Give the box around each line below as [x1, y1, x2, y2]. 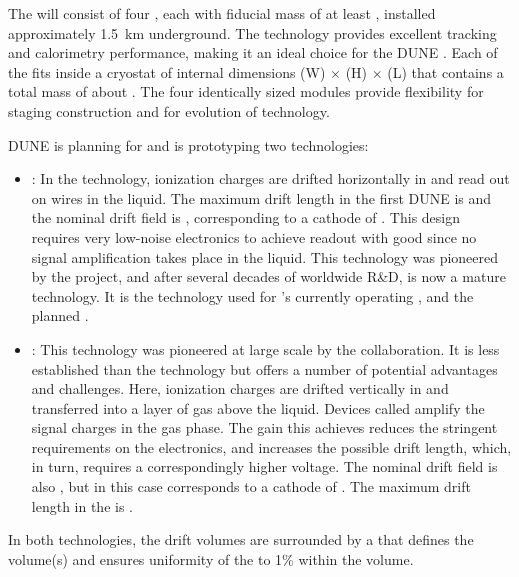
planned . [31, 305, 89, 326]
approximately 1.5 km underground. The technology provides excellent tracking [8, 22, 497, 43]
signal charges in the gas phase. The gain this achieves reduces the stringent [31, 417, 498, 438]
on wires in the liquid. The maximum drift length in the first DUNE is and [31, 187, 492, 208]
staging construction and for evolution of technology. [8, 100, 330, 121]
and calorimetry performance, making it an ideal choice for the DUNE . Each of [8, 42, 498, 63]
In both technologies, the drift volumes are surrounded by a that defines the [8, 529, 474, 550]
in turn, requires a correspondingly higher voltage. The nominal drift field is [31, 456, 498, 477]
